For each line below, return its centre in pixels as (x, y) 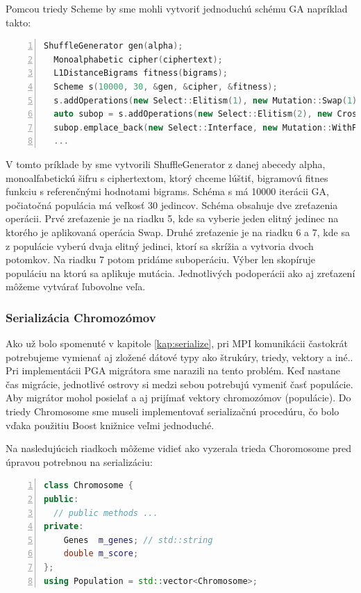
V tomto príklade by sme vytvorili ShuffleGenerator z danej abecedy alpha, (166, 164)
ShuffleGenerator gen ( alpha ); (114, 46)
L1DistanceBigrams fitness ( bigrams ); (141, 73)
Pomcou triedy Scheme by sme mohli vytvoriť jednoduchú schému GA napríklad (177, 8)
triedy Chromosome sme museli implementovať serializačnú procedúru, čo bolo (173, 411)
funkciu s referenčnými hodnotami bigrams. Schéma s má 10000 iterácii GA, (167, 191)
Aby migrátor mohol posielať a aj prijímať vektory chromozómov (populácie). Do (178, 398)
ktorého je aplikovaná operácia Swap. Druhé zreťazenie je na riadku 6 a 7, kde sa (178, 232)
